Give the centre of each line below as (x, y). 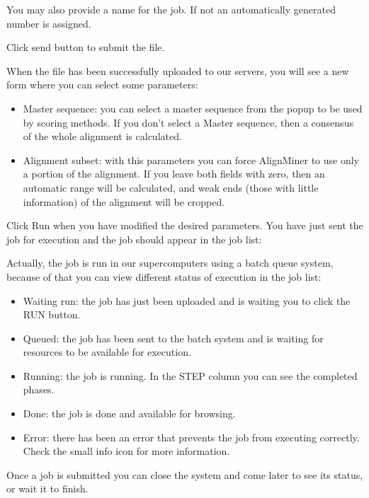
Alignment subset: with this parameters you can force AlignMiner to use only (191, 160)
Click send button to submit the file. (86, 47)
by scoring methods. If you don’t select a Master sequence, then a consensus (188, 122)
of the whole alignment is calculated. (102, 136)
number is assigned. (49, 23)
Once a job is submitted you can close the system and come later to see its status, (185, 474)
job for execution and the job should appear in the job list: (134, 239)
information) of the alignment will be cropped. (124, 201)
